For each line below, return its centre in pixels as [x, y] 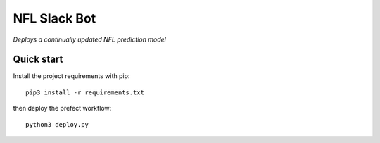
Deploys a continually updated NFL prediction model [90, 39]
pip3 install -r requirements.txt [85, 92]
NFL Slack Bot [55, 18]
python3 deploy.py [57, 124]
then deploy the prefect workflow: [62, 108]
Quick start [38, 60]
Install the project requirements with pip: [71, 76]
